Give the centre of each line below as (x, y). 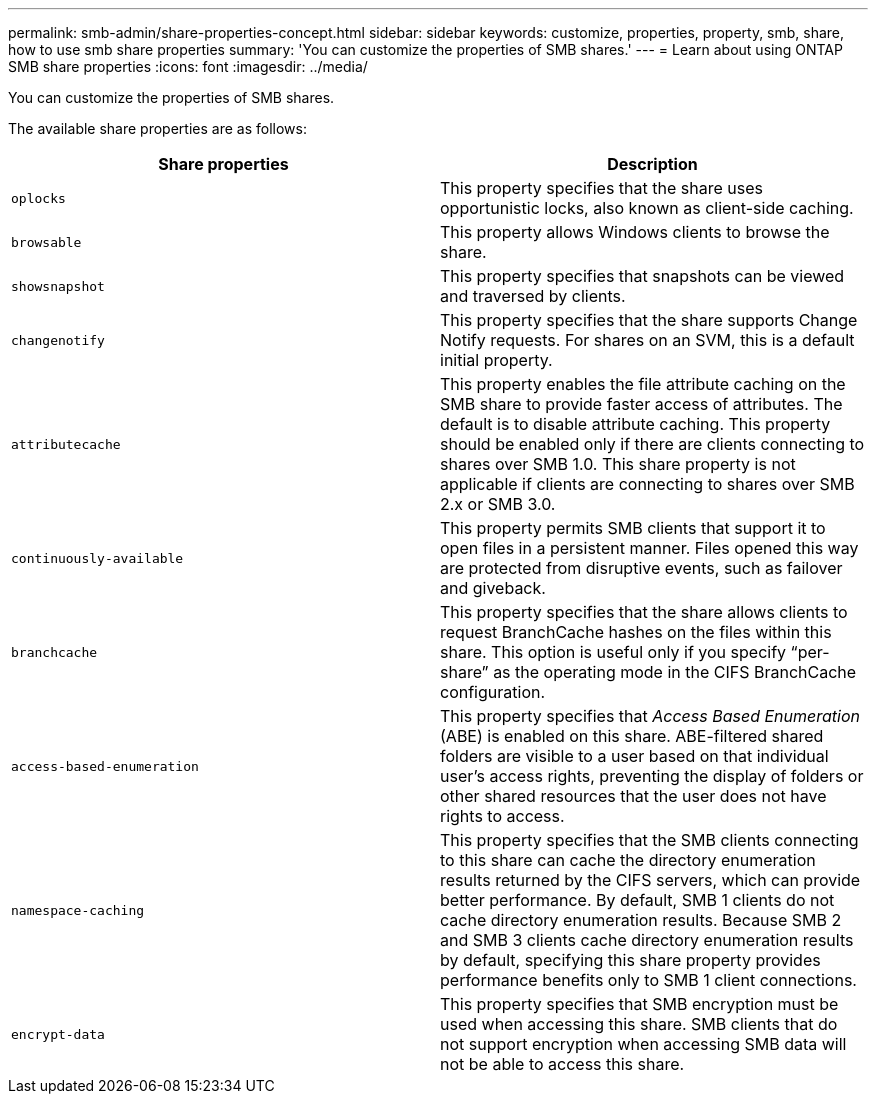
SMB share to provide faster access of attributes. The (641, 404)
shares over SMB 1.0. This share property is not (618, 464)
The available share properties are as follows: (157, 128)
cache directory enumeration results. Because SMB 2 (641, 920)
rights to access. (502, 816)
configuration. (493, 692)
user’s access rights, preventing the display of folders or (652, 776)
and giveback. (493, 588)
